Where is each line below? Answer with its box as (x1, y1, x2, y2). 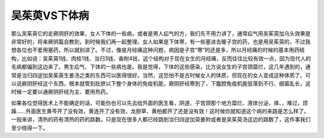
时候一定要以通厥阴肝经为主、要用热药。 (11, 88, 111, 96)
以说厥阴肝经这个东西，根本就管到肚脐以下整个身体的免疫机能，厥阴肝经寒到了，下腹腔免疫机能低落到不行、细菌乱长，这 (11, 79, 311, 87)
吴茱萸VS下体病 (11, 9, 89, 22)
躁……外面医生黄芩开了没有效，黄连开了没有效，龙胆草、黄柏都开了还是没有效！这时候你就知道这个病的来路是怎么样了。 (11, 108, 310, 115)
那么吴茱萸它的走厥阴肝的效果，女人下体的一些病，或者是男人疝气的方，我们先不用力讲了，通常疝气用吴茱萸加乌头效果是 (11, 30, 311, 37)
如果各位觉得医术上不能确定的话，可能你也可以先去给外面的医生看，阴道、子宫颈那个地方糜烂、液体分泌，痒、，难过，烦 (11, 99, 308, 106)
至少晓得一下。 (11, 124, 48, 131)
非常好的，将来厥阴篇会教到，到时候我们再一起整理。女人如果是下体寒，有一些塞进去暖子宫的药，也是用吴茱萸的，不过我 (11, 38, 311, 45)
